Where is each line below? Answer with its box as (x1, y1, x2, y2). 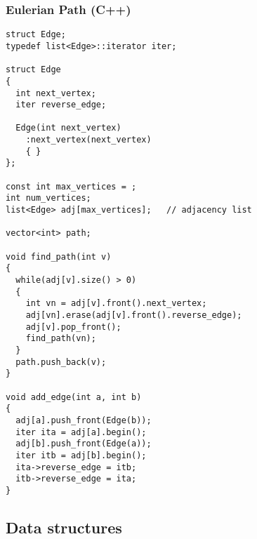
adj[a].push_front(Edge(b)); (15, 415, 152, 425)
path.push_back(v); (15, 357, 107, 367)
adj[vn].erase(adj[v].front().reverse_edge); (25, 310, 242, 320)
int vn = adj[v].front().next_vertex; (25, 298, 207, 309)
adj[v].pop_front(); (25, 321, 121, 332)
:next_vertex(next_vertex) (25, 135, 152, 145)
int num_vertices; (6, 193, 91, 204)
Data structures (6, 516, 122, 538)
